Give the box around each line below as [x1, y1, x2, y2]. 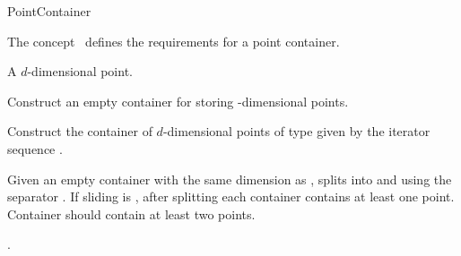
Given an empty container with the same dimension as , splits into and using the [7, 169, 452, 188]
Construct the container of [7, 122, 152, 141]
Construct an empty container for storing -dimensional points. [7, 91, 349, 110]
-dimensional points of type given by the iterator [162, 122, 431, 141]
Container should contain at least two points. [7, 204, 256, 223]
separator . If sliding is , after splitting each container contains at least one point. [7, 187, 455, 206]
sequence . [7, 139, 63, 158]
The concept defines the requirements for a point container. [7, 31, 340, 50]
